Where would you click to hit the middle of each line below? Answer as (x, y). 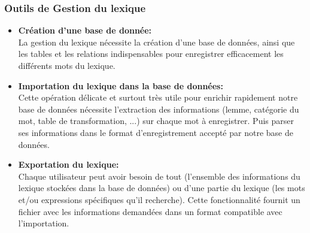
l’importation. (44, 223)
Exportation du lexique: (69, 164)
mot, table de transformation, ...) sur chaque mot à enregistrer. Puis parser (156, 121)
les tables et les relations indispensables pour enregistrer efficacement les (151, 54)
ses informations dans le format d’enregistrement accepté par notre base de (156, 132)
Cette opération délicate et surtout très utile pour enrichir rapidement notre (158, 97)
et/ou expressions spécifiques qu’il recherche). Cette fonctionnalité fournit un (159, 199)
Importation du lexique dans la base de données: (121, 85)
